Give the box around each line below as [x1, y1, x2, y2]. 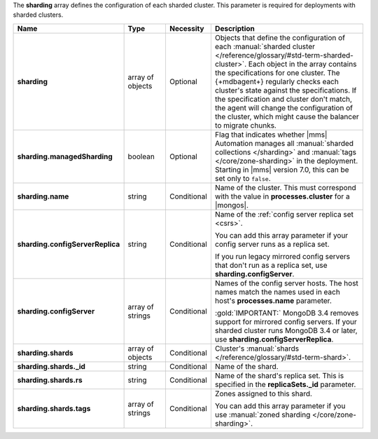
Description [214, 23, 255, 33]
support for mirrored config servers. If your [214, 316, 357, 326]
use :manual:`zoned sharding [214, 410, 311, 419]
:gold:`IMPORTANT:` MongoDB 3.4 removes [214, 308, 359, 318]
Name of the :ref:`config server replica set [214, 209, 353, 219]
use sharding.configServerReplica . [214, 334, 334, 344]
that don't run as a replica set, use [214, 260, 328, 270]
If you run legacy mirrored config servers [214, 251, 351, 261]
